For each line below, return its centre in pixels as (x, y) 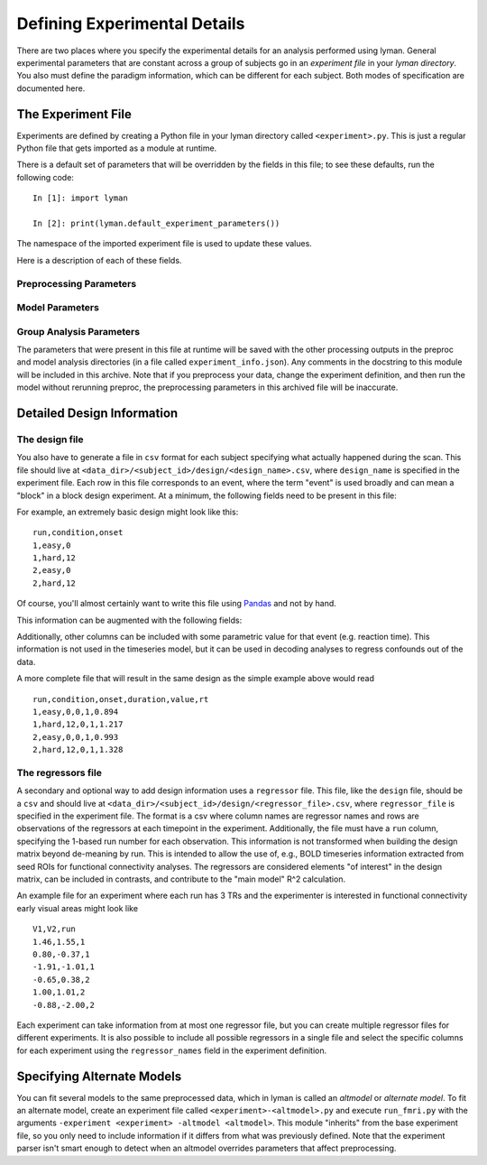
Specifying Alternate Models (99, 1076)
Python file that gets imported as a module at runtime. (117, 148)
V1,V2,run (54, 929)
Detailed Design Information (97, 413)
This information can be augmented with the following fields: (129, 620)
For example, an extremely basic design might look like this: (128, 512)
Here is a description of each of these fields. (99, 260)
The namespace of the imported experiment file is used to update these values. (165, 244)
